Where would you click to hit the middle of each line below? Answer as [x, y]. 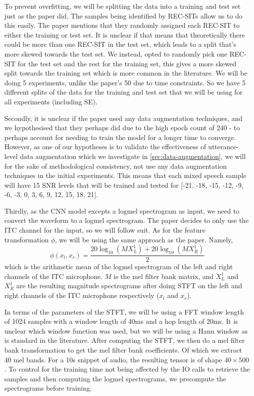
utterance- [224, 147]
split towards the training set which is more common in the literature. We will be [126, 73]
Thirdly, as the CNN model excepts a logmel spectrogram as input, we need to [122, 210]
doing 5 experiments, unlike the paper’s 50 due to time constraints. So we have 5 [125, 82]
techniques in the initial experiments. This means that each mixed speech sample [126, 175]
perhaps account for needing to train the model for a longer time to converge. [120, 137]
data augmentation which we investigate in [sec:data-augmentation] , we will [133, 156]
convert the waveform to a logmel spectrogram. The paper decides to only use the [127, 220]
